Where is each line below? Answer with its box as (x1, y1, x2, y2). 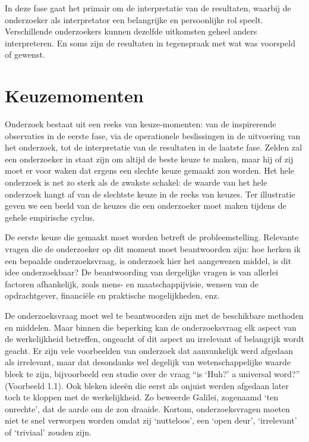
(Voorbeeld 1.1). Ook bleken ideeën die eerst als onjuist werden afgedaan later (5, 379, 289, 391)
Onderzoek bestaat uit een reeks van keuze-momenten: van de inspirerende (5, 118, 276, 130)
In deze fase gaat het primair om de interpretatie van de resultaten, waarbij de (5, 2, 291, 14)
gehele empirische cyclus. (5, 211, 95, 223)
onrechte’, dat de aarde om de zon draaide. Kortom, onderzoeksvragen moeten (5, 402, 290, 415)
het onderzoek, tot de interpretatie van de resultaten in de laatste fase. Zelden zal (5, 141, 302, 153)
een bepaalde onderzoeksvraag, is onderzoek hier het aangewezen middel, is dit (5, 254, 292, 267)
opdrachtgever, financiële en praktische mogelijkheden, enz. (5, 289, 220, 302)
